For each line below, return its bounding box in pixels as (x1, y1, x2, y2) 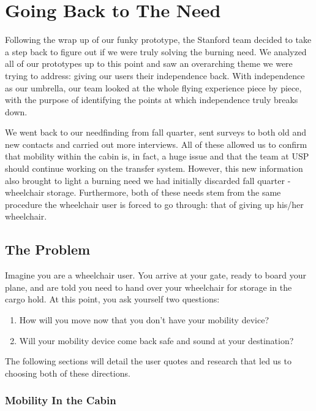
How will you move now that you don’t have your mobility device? (19, 313, 269, 326)
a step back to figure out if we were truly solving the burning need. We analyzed (5, 45, 307, 58)
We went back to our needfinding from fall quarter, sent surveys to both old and (5, 126, 307, 139)
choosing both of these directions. (5, 366, 130, 379)
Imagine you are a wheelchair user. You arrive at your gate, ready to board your (5, 269, 306, 282)
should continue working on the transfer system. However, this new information (5, 162, 303, 175)
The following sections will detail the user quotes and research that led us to (5, 355, 292, 367)
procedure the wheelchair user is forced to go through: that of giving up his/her (5, 198, 304, 210)
